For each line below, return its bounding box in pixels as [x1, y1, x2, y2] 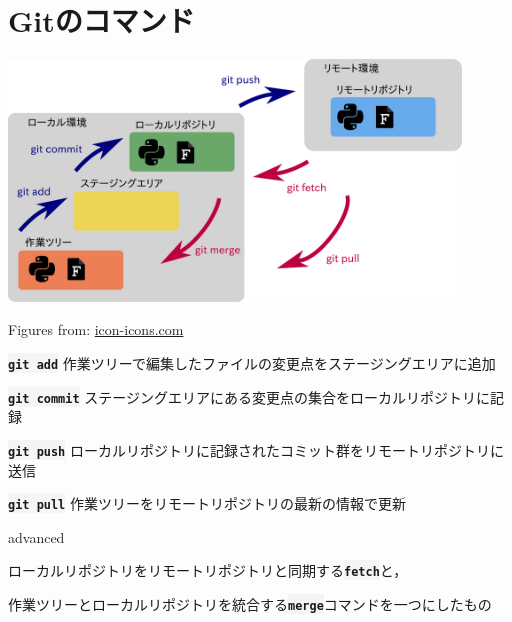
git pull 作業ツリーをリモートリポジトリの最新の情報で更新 [8, 493, 406, 514]
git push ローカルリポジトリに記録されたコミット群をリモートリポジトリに [8, 439, 504, 460]
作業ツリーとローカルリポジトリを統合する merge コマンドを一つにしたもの [8, 594, 492, 615]
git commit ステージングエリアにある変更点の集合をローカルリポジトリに [8, 386, 490, 407]
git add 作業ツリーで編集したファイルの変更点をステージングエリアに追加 [8, 353, 496, 374]
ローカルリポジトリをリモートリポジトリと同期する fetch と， [8, 560, 408, 581]
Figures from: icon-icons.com [8, 319, 184, 340]
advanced [8, 526, 65, 547]
